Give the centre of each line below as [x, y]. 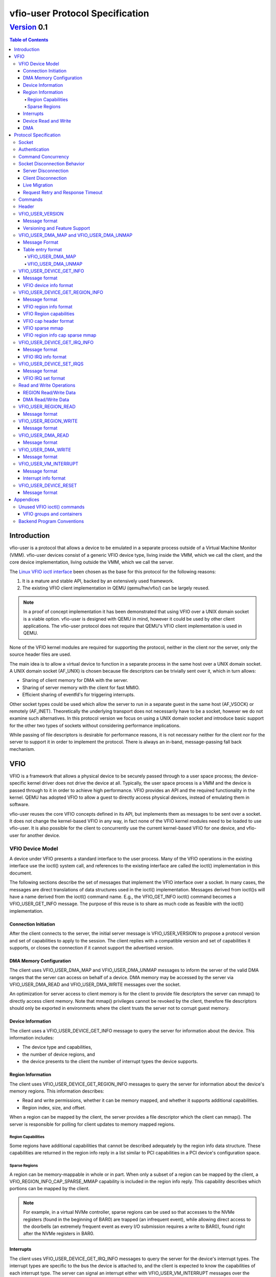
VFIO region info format [48, 306]
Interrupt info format [44, 478]
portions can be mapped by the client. [50, 1189]
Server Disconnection [46, 171]
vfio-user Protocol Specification [79, 13]
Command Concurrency [44, 156]
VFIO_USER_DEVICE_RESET [48, 485]
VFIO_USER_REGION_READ [47, 407]
